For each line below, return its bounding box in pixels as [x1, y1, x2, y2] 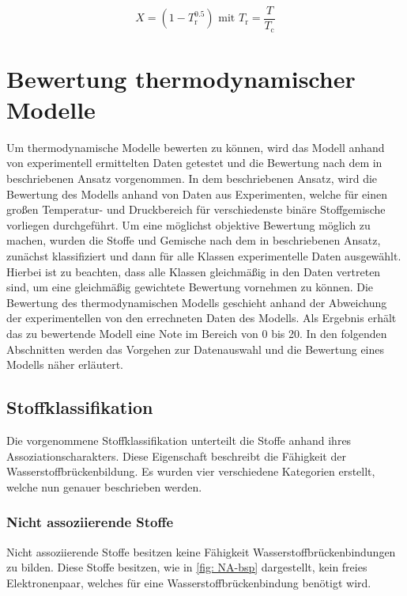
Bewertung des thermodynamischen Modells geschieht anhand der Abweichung [6, 294, 387, 310]
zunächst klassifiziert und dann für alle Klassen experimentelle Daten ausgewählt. [6, 247, 401, 264]
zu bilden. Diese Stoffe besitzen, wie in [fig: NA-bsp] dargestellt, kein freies [6, 559, 367, 575]
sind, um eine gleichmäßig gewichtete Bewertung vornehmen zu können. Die [6, 279, 374, 295]
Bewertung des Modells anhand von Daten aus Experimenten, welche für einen [6, 185, 387, 202]
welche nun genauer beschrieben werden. [6, 478, 202, 495]
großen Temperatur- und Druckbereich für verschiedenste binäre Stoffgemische [6, 201, 386, 218]
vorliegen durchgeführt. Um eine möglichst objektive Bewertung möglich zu [6, 216, 371, 233]
